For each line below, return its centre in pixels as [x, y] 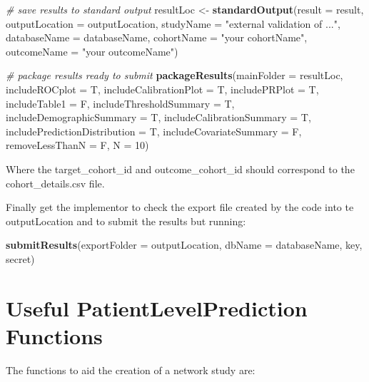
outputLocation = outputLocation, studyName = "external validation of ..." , [173, 23]
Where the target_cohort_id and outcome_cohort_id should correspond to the [180, 169]
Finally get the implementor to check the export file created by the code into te [180, 207]
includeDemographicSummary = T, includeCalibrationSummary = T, [158, 117]
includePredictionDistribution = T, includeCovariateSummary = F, [154, 131]
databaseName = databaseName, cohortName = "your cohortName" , [157, 37]
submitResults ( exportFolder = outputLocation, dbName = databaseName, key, [184, 245]
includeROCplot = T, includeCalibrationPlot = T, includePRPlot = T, [162, 89]
